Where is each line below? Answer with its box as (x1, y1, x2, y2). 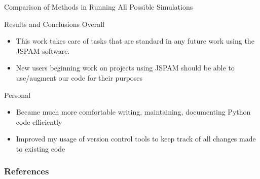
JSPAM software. (16, 45, 70, 56)
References (4, 165, 49, 177)
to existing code (16, 143, 65, 154)
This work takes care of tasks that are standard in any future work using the (16, 35, 254, 46)
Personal (4, 89, 31, 100)
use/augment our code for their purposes (16, 72, 143, 83)
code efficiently (16, 116, 62, 127)
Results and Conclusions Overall (4, 18, 105, 29)
